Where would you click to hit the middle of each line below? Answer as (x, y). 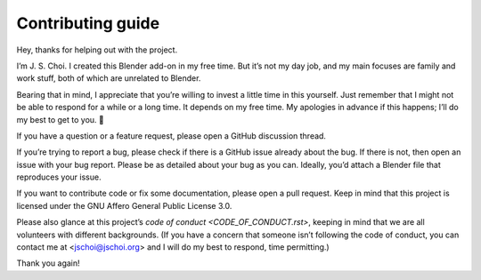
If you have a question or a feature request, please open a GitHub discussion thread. (171, 136)
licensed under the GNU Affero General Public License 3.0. (124, 205)
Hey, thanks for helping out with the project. (97, 50)
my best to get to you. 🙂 (60, 119)
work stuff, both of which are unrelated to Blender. (109, 78)
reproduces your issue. (59, 177)
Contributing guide (88, 23)
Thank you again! (48, 263)
